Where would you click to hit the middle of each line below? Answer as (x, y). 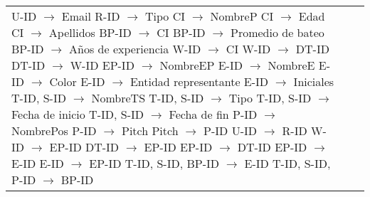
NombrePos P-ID (54, 131)
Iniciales (314, 81)
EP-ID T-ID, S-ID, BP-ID (154, 163)
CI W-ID (248, 49)
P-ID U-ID (230, 131)
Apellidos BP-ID (90, 32)
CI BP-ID (181, 32)
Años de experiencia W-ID (135, 49)
